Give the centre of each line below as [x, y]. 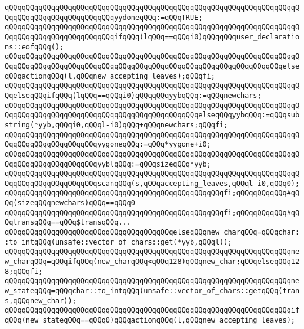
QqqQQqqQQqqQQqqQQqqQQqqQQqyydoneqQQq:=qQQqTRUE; [104, 17]
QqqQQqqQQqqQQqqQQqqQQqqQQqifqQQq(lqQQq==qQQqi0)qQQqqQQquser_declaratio [152, 37]
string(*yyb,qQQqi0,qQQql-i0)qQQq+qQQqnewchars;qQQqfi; [116, 125]
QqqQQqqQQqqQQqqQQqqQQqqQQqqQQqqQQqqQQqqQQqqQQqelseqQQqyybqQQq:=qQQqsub [152, 115]
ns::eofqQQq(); [34, 47]
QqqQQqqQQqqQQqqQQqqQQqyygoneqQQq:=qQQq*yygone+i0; [108, 145]
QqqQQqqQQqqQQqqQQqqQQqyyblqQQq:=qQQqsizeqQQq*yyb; [108, 164]
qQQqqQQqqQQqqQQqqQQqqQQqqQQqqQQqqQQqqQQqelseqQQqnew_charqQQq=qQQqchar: [152, 233]
